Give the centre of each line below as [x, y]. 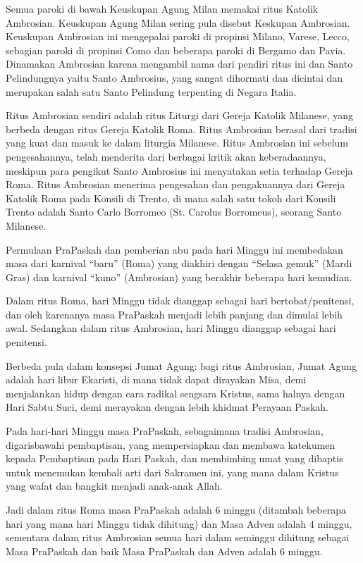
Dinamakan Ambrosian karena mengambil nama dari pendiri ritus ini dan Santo [179, 64]
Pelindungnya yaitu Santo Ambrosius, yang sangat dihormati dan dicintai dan [174, 77]
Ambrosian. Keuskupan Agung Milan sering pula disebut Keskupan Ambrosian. [178, 22]
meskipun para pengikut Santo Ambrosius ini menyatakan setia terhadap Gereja [179, 170]
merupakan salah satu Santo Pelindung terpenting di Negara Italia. [151, 91]
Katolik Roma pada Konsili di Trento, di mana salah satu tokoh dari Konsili [171, 198]
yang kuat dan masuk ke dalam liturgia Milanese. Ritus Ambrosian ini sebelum [177, 143]
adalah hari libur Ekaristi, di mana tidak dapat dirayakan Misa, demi [156, 379]
